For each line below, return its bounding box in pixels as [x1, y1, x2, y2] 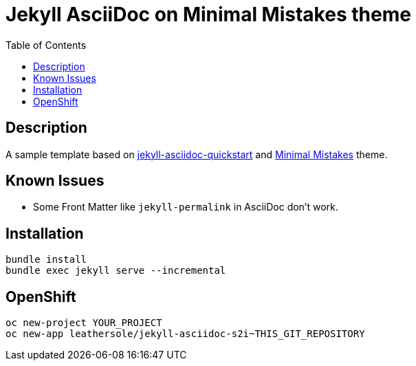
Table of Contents [6, 39, 87, 51]
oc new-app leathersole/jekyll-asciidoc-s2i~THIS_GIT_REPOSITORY [6, 328, 365, 340]
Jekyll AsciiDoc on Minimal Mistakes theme [6, 3, 411, 26]
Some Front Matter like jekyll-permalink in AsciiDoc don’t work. [33, 201, 338, 213]
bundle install [6, 254, 87, 266]
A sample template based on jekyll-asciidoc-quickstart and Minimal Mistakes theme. [6, 148, 388, 160]
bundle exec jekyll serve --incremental [6, 265, 226, 277]
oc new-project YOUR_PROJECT [6, 317, 162, 329]
